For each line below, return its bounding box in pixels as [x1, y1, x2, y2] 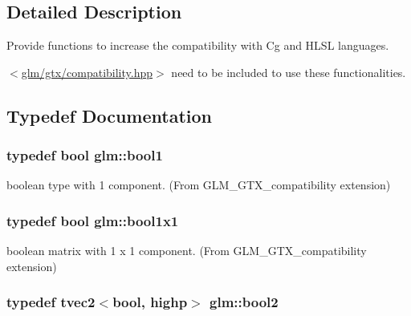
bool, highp [112, 292, 188, 312]
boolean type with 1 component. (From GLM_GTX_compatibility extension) [6, 176, 391, 193]
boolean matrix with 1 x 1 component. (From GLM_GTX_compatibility [6, 242, 367, 259]
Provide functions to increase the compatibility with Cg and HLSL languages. [6, 37, 389, 54]
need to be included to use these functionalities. [171, 63, 406, 80]
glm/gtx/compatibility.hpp [21, 63, 153, 80]
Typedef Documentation [6, 103, 212, 128]
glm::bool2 [210, 292, 279, 312]
